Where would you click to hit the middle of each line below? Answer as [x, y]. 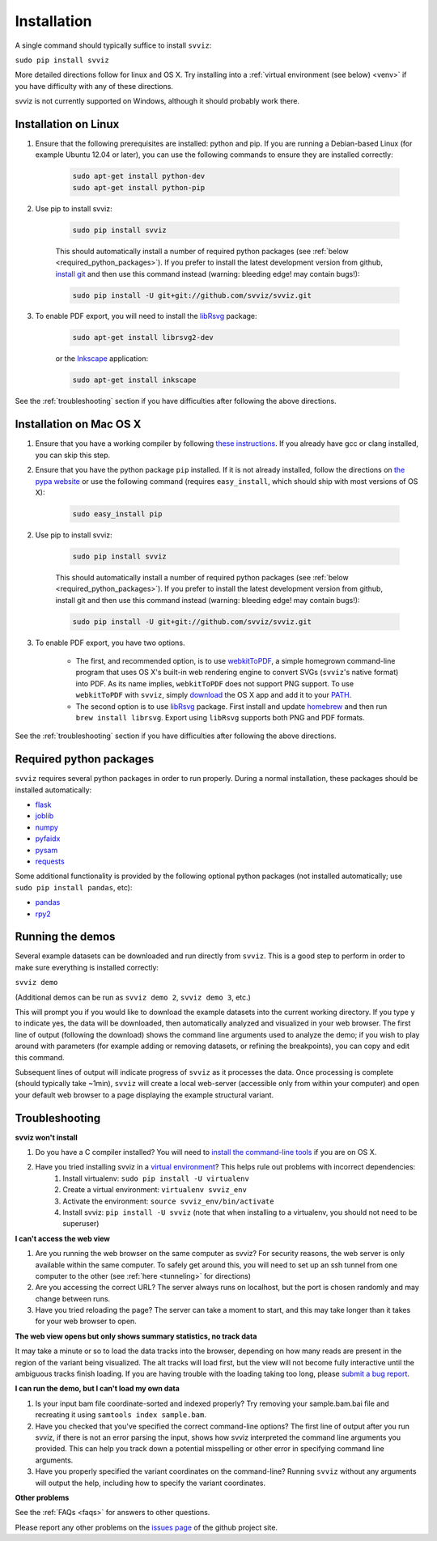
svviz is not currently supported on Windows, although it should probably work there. [157, 101]
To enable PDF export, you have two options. [110, 643]
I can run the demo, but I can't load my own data [97, 1389]
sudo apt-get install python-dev [139, 176]
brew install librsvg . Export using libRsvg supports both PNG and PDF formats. [221, 717]
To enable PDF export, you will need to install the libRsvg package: [146, 316]
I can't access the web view [63, 1238]
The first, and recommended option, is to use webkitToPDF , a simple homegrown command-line [235, 660]
